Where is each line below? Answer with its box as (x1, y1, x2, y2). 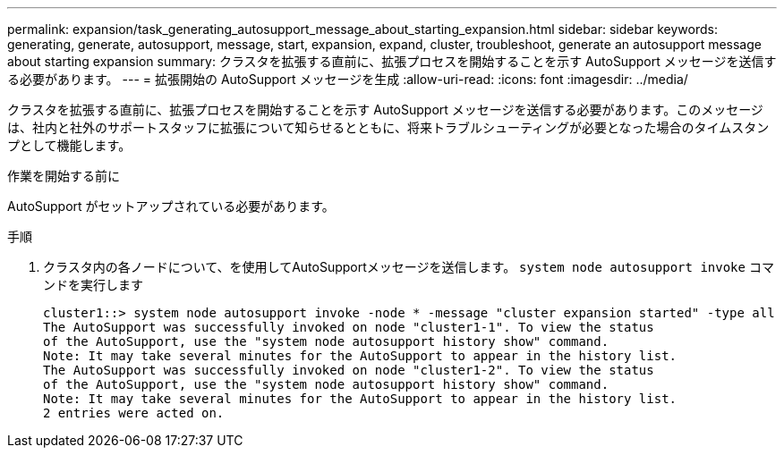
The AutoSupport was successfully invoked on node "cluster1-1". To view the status (43, 320, 654, 334)
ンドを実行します (43, 277, 143, 292)
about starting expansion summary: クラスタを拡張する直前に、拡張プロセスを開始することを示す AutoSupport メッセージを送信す (7, 54, 777, 69)
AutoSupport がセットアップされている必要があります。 (7, 198, 335, 214)
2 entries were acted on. (43, 406, 225, 420)
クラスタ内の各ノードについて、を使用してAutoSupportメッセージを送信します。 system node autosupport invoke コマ (43, 259, 774, 274)
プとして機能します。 (7, 138, 132, 153)
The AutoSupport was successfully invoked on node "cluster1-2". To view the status (43, 363, 654, 377)
